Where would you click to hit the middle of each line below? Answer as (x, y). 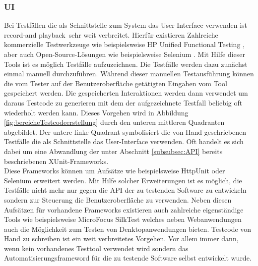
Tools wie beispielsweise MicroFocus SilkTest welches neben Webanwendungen (123, 219)
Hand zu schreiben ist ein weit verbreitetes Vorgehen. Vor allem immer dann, (121, 239)
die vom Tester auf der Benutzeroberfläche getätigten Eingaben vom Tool (116, 83)
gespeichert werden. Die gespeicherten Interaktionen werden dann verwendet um (126, 93)
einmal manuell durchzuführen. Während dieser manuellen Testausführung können (129, 74)
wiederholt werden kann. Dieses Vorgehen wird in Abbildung (96, 112)
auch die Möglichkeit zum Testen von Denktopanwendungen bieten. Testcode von (128, 229)
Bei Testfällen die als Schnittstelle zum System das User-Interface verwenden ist (126, 25)
